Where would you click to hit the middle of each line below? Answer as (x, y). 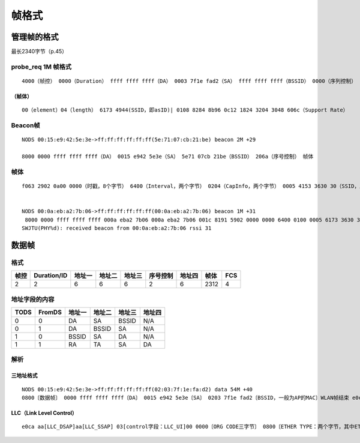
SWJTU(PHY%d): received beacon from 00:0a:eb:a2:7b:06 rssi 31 (117, 228)
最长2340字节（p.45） (39, 52)
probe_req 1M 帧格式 (41, 67)
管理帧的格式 (35, 37)
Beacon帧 (25, 125)
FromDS (50, 312)
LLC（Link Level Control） (44, 413)
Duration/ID (51, 276)
